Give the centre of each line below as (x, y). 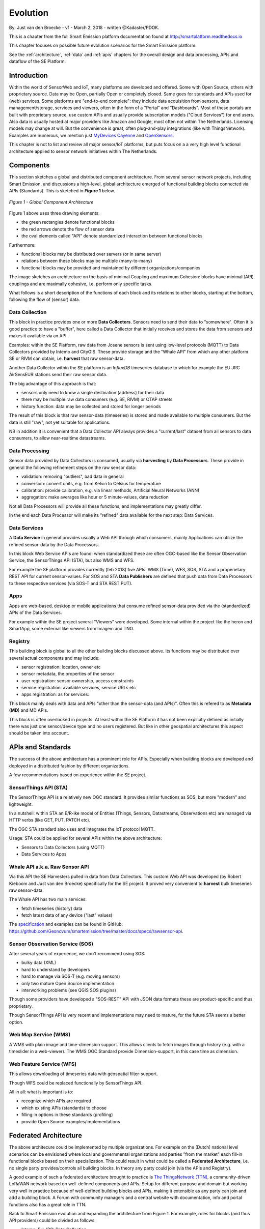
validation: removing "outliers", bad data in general (72, 476)
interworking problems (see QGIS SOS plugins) (69, 990)
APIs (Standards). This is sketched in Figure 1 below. (62, 191)
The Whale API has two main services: (48, 899)
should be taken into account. (39, 733)
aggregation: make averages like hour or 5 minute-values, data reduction (95, 497)
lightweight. (21, 804)
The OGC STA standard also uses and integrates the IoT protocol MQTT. (82, 829)
